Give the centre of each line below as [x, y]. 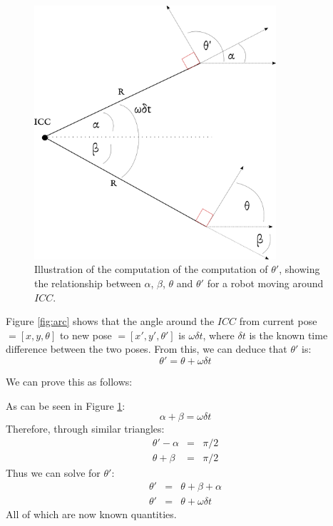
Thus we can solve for [53, 472]
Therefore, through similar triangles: [85, 429]
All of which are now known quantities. [91, 514]
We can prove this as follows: [69, 382]
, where [219, 335]
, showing [299, 269]
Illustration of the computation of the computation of [151, 269]
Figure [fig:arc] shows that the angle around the [110, 321]
